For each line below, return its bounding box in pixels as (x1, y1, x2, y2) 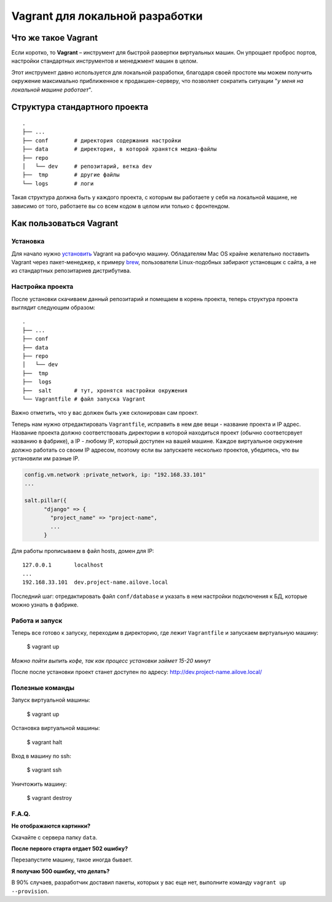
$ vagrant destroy (26, 794, 72, 802)
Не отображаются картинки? (11, 822, 90, 829)
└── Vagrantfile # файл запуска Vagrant (22, 395, 146, 402)
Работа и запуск (11, 616, 63, 625)
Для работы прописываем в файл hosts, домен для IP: (11, 547, 154, 554)
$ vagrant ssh (26, 766, 62, 774)
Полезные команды (11, 684, 75, 692)
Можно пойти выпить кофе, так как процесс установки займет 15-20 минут (11, 657, 211, 664)
